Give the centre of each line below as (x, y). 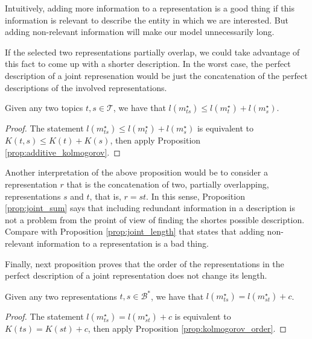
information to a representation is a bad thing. (123, 243)
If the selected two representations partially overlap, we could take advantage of (152, 52)
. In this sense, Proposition (196, 196)
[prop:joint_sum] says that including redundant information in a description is (150, 208)
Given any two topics (44, 108)
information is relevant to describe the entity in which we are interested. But (147, 20)
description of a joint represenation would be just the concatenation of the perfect (156, 75)
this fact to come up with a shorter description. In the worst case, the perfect (148, 64)
